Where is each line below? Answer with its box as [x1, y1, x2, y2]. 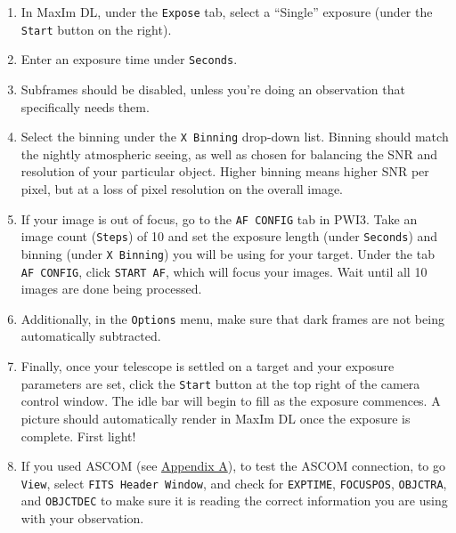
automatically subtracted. [20, 327, 161, 345]
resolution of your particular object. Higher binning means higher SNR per [20, 162, 429, 181]
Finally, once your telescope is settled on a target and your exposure [20, 357, 395, 376]
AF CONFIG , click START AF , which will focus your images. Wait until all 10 [20, 262, 427, 280]
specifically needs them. [20, 97, 150, 116]
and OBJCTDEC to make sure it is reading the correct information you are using [20, 491, 448, 510]
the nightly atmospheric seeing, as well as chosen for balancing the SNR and [20, 144, 438, 163]
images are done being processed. [20, 279, 202, 298]
